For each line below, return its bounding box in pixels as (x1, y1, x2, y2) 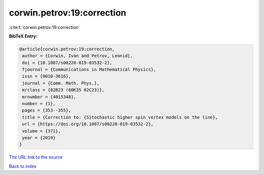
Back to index (9, 163, 37, 169)
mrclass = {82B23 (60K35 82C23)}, (22, 87, 105, 93)
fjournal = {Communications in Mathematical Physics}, (22, 67, 156, 73)
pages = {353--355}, (22, 108, 71, 113)
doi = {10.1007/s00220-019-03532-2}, (22, 60, 112, 65)
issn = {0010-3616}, (22, 74, 71, 79)
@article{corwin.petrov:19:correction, (19, 46, 115, 52)
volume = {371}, (22, 128, 61, 134)
